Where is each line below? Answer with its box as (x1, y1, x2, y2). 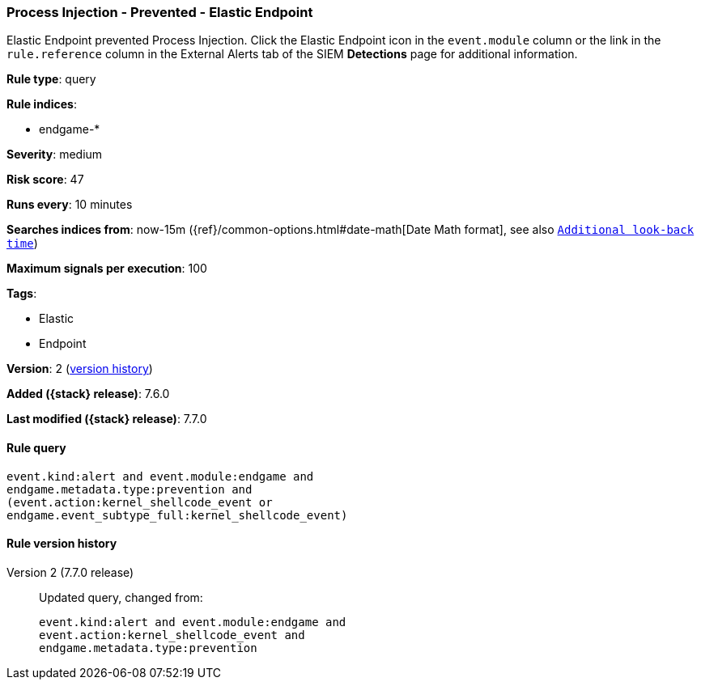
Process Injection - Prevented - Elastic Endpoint (6, 4, 313, 20)
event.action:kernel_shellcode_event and (39, 628, 305, 642)
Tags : (6, 286, 37, 301)
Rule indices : (6, 97, 77, 112)
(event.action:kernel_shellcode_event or (6, 495, 273, 509)
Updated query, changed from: (39, 590, 203, 604)
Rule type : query (6, 72, 96, 87)
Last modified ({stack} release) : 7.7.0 (6, 412, 207, 426)
